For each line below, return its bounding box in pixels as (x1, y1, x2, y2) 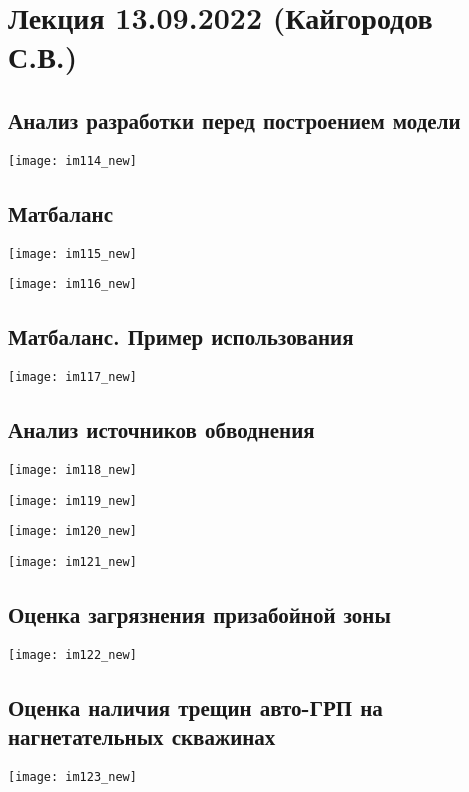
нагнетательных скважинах (8, 721, 276, 752)
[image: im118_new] (8, 463, 137, 477)
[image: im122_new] (8, 647, 137, 662)
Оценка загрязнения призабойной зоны (8, 599, 391, 630)
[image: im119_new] (8, 493, 137, 508)
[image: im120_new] (8, 524, 137, 539)
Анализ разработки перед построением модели (8, 104, 461, 135)
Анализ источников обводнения (8, 414, 315, 445)
